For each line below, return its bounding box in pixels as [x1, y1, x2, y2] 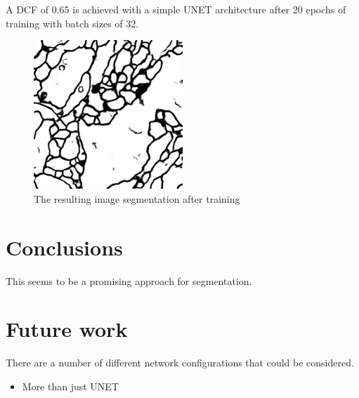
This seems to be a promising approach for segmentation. [6, 273, 252, 288]
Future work [6, 314, 128, 343]
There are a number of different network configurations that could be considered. [6, 355, 354, 370]
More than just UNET [22, 378, 119, 393]
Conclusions [6, 232, 123, 261]
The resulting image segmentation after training [34, 191, 240, 206]
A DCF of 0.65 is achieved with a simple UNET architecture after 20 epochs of [6, 2, 346, 16]
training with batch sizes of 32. [6, 15, 139, 30]
